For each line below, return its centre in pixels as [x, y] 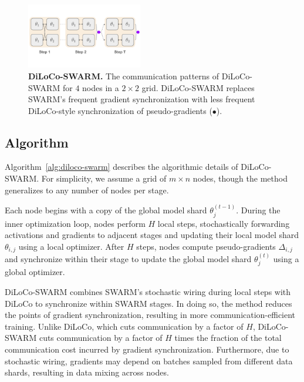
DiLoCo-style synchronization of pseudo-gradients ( [120, 110]
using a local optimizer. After [71, 246]
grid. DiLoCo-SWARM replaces [198, 87]
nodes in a [101, 87]
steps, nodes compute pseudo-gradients [206, 246]
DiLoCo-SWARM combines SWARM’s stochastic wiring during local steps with [148, 291]
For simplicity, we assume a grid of [104, 178]
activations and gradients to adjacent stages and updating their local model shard [152, 235]
